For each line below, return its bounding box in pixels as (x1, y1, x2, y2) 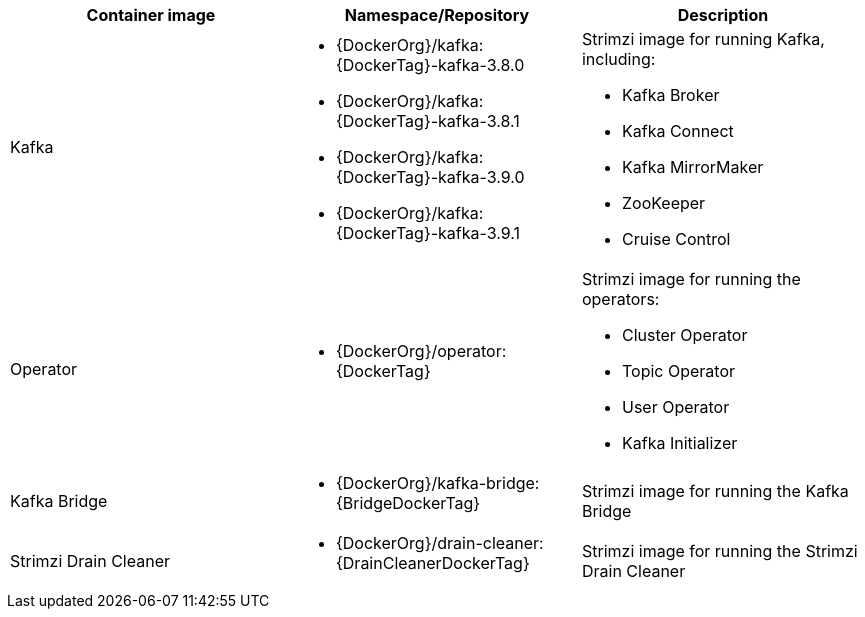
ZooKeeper (621, 193, 706, 213)
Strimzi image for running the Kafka (581, 481, 849, 501)
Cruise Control (621, 229, 731, 249)
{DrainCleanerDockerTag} (335, 553, 530, 573)
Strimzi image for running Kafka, (581, 29, 825, 49)
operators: (581, 289, 660, 309)
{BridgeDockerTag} (335, 493, 481, 513)
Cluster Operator (621, 325, 748, 345)
